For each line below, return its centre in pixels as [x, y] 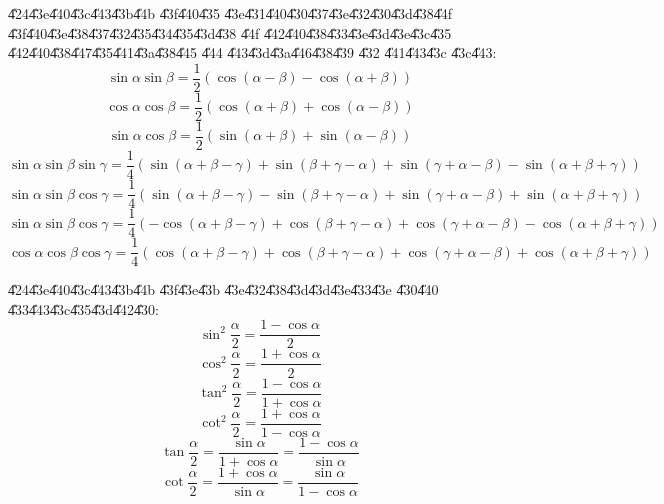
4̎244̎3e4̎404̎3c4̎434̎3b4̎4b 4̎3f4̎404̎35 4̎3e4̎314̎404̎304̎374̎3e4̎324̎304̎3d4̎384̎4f [230, 13]
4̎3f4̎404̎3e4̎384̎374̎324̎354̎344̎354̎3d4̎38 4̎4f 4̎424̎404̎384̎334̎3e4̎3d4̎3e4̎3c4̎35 [230, 32]
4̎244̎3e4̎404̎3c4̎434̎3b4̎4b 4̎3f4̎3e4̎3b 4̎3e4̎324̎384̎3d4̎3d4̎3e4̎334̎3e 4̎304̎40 [223, 289]
